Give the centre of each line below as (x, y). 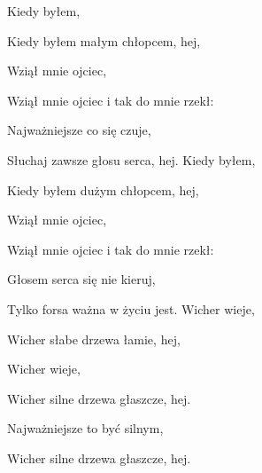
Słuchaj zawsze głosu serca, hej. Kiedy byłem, (131, 159)
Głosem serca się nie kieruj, (81, 279)
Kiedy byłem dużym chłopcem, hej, (103, 189)
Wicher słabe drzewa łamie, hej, (94, 339)
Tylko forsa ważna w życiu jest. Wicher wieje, (131, 308)
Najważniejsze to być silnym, (85, 428)
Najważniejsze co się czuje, (79, 130)
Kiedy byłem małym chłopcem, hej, (104, 40)
